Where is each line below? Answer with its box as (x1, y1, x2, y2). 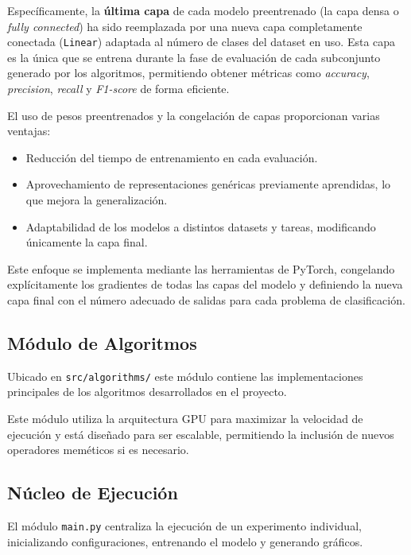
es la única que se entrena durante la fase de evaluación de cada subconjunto (7, 49, 381, 65)
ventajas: (7, 122, 51, 139)
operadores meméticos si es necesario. (7, 441, 189, 458)
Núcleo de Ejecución (7, 480, 178, 505)
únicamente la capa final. (25, 234, 148, 250)
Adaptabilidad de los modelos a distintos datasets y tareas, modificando (25, 218, 376, 235)
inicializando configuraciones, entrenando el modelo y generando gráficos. (7, 533, 363, 549)
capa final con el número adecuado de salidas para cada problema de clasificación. (7, 291, 405, 308)
